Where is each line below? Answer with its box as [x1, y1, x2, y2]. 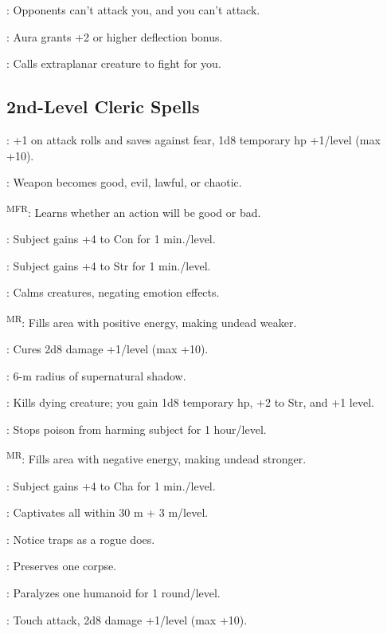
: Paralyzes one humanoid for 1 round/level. [6, 585, 221, 601]
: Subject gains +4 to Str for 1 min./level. [6, 257, 211, 274]
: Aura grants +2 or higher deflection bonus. [6, 28, 223, 45]
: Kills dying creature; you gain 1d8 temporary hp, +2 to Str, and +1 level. [6, 394, 374, 411]
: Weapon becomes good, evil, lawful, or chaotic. [6, 174, 242, 191]
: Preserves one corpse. [6, 557, 117, 574]
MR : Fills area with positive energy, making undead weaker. [6, 311, 297, 330]
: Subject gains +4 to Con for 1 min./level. [6, 230, 216, 247]
